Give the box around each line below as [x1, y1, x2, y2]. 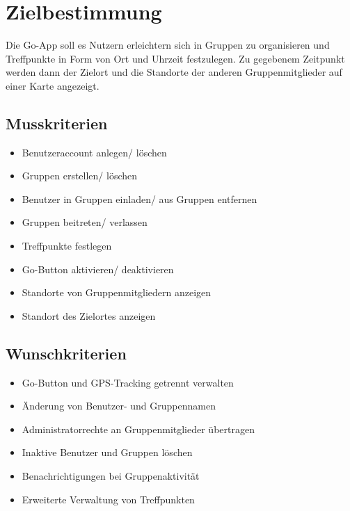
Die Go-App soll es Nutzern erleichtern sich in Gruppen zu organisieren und [6, 38, 330, 52]
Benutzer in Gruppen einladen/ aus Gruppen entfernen [22, 191, 257, 206]
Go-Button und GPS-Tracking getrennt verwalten [22, 375, 234, 389]
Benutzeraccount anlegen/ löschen [22, 145, 167, 159]
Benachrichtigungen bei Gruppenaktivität [22, 469, 200, 483]
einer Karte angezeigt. [6, 78, 100, 92]
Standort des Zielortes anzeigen [22, 308, 156, 323]
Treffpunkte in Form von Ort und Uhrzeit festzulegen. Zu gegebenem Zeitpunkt [6, 51, 345, 65]
